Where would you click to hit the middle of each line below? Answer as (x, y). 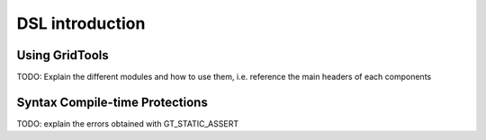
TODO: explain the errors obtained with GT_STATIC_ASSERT (127, 123)
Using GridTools (63, 55)
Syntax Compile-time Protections (112, 102)
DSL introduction (81, 23)
